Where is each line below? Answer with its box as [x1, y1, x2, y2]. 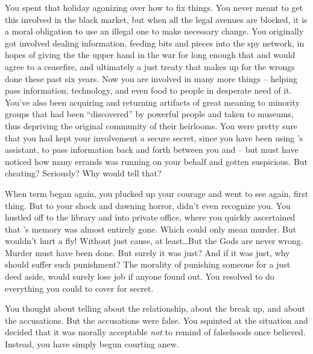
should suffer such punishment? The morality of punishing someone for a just [5, 258, 291, 271]
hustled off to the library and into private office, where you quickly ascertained [5, 211, 296, 224]
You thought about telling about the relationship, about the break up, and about [5, 302, 306, 315]
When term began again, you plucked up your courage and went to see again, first [5, 187, 309, 199]
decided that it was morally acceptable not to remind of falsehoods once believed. [5, 326, 306, 338]
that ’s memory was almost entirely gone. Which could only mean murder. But [5, 222, 297, 235]
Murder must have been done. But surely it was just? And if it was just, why [5, 246, 290, 259]
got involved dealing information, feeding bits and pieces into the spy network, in [5, 36, 305, 49]
